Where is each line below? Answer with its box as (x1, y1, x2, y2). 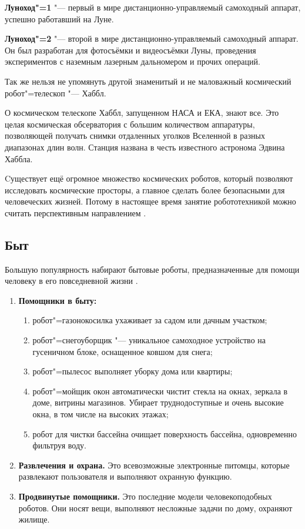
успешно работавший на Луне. (5, 12, 114, 25)
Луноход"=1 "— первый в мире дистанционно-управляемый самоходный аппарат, (5, 1, 301, 13)
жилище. (18, 513, 50, 525)
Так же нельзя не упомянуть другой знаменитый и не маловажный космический (5, 75, 291, 87)
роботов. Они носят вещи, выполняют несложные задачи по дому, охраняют (18, 501, 293, 514)
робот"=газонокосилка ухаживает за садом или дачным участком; (32, 314, 267, 326)
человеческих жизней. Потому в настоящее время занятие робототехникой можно (5, 195, 296, 207)
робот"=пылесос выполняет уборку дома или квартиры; (32, 365, 233, 377)
